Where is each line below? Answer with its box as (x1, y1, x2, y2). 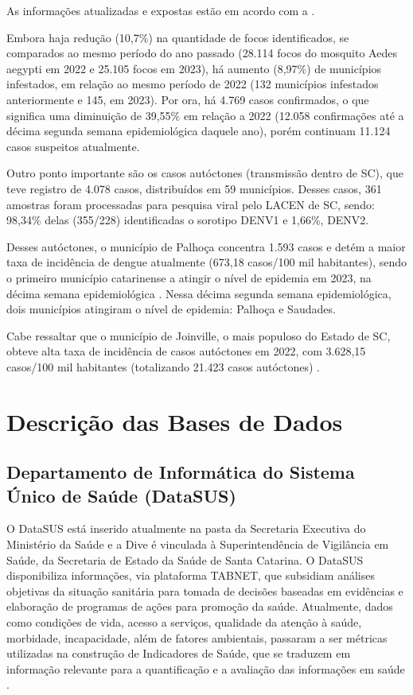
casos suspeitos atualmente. (6, 138, 140, 154)
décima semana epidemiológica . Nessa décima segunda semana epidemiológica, (6, 285, 392, 301)
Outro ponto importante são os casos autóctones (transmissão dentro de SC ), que (6, 165, 403, 181)
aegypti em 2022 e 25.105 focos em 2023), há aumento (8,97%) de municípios (6, 60, 382, 76)
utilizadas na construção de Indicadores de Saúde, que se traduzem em (6, 645, 351, 662)
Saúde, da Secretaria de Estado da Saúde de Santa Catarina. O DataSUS (6, 551, 364, 568)
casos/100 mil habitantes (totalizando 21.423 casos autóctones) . (6, 358, 321, 375)
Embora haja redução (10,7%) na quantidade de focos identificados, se (6, 29, 349, 45)
